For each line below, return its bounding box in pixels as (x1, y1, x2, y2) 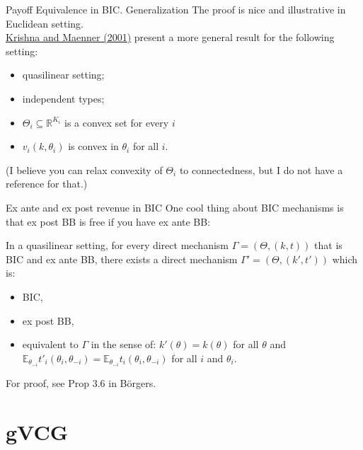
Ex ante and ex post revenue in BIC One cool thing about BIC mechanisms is (6, 200, 344, 214)
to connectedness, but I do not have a (179, 162, 343, 177)
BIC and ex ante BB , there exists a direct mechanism (6, 251, 238, 266)
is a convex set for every (64, 115, 169, 129)
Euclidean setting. (6, 16, 83, 30)
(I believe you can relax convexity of (6, 162, 163, 177)
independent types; (22, 91, 105, 105)
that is (314, 238, 342, 253)
